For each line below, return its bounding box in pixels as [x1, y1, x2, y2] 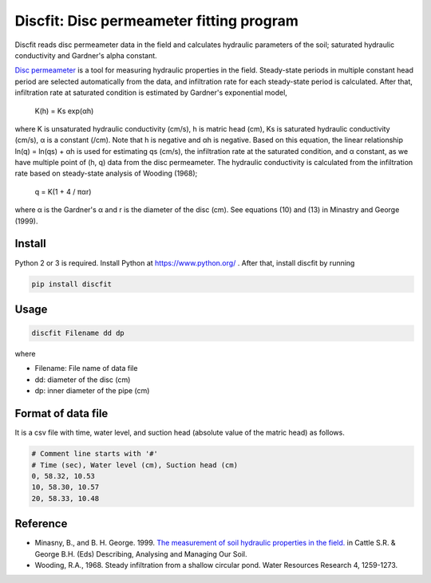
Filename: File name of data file [34, 364, 138, 373]
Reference [14, 517, 68, 530]
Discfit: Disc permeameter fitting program [14, 12, 299, 30]
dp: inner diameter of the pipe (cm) [34, 386, 150, 396]
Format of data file [14, 407, 109, 420]
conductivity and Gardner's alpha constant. [14, 50, 157, 60]
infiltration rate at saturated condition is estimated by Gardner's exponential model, [14, 88, 287, 97]
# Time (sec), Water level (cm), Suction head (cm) [31, 460, 239, 470]
